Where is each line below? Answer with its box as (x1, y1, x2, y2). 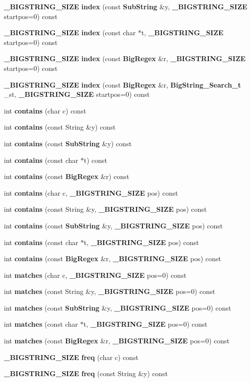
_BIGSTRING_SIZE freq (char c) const (4, 352, 138, 362)
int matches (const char (4, 319, 78, 329)
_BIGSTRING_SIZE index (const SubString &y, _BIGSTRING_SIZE (4, 1, 248, 11)
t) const (84, 155, 107, 165)
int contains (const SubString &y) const (4, 138, 132, 148)
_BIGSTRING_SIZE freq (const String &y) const (4, 368, 168, 379)
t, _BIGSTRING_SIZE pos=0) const (83, 319, 207, 329)
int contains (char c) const (4, 105, 87, 115)
